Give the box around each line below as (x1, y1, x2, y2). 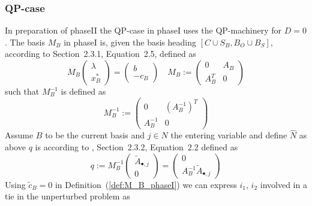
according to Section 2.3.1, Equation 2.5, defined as (5, 47, 196, 60)
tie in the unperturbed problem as (5, 190, 130, 202)
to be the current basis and (45, 129, 145, 141)
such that (5, 85, 40, 97)
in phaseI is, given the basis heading (64, 35, 196, 48)
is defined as (61, 85, 106, 97)
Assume (5, 129, 34, 141)
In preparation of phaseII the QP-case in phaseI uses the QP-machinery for (5, 24, 281, 37)
